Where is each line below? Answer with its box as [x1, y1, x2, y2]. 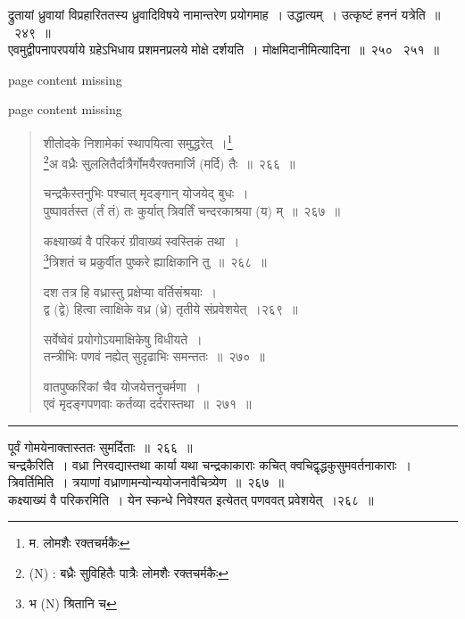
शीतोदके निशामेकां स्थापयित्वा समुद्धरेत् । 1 [43, 130, 233, 152]
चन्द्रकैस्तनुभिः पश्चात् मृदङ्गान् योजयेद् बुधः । [43, 184, 249, 202]
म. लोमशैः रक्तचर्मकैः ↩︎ [29, 533, 130, 552]
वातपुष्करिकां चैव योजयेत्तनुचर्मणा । [43, 376, 202, 395]
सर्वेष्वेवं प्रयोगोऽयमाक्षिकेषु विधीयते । [43, 329, 203, 348]
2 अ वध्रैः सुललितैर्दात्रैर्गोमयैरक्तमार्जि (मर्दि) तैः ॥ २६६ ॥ [43, 152, 295, 172]
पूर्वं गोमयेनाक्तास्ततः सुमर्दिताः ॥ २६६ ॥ [8, 438, 193, 457]
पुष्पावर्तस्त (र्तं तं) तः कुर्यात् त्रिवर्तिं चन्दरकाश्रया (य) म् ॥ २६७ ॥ [43, 202, 340, 220]
